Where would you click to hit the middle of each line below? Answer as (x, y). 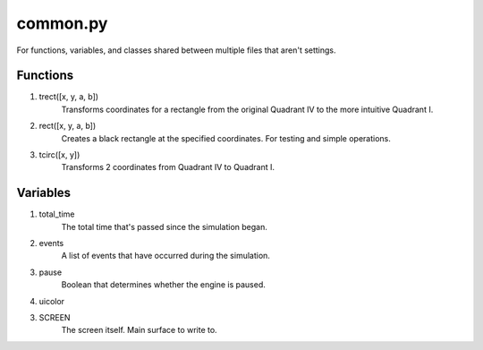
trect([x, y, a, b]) (68, 97)
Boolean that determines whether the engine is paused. (163, 285)
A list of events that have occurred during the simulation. (165, 256)
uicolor (52, 301)
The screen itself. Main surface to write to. (140, 330)
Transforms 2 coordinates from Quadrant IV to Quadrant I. (168, 167)
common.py (62, 23)
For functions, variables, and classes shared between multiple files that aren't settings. (176, 50)
